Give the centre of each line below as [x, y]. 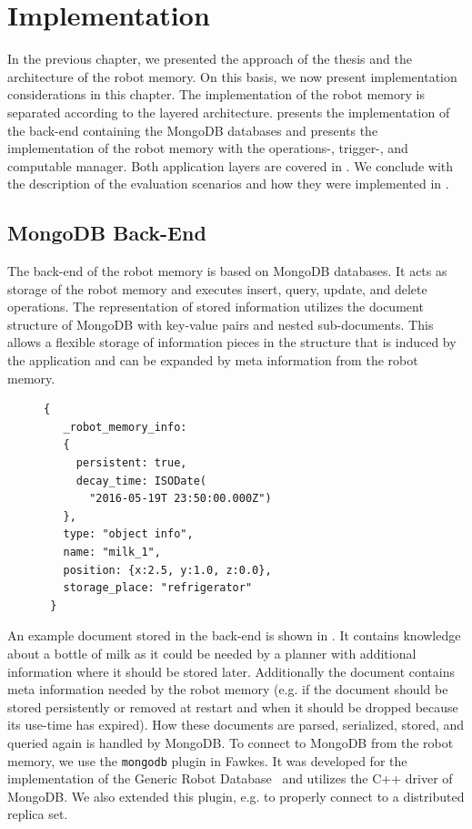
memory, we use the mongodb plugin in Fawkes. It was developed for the [207, 760]
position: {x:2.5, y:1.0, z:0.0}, [167, 570]
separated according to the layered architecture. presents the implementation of [229, 112]
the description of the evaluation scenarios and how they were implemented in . [228, 184]
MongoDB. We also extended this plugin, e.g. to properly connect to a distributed [236, 796]
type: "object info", [128, 534]
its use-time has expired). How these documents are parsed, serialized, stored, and [236, 725]
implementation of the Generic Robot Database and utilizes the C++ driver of [230, 778]
